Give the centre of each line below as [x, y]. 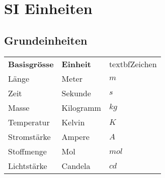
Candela [76, 165]
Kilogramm [81, 107]
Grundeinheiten [46, 40]
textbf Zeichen [133, 64]
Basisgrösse [31, 64]
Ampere [75, 136]
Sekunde [76, 93]
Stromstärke [29, 136]
